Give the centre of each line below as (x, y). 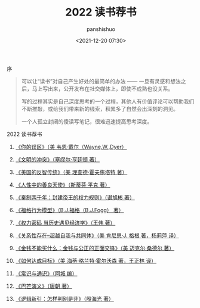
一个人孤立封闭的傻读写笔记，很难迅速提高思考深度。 (87, 121)
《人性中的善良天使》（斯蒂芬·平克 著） (63, 185)
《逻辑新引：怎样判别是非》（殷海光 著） (64, 298)
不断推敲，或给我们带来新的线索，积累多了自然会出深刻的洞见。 (100, 108)
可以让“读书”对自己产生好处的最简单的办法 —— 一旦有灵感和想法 (101, 81)
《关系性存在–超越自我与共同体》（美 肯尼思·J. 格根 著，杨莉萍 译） (97, 235)
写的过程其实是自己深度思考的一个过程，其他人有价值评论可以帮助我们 (108, 101)
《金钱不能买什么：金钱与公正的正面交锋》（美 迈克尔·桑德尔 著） (95, 248)
